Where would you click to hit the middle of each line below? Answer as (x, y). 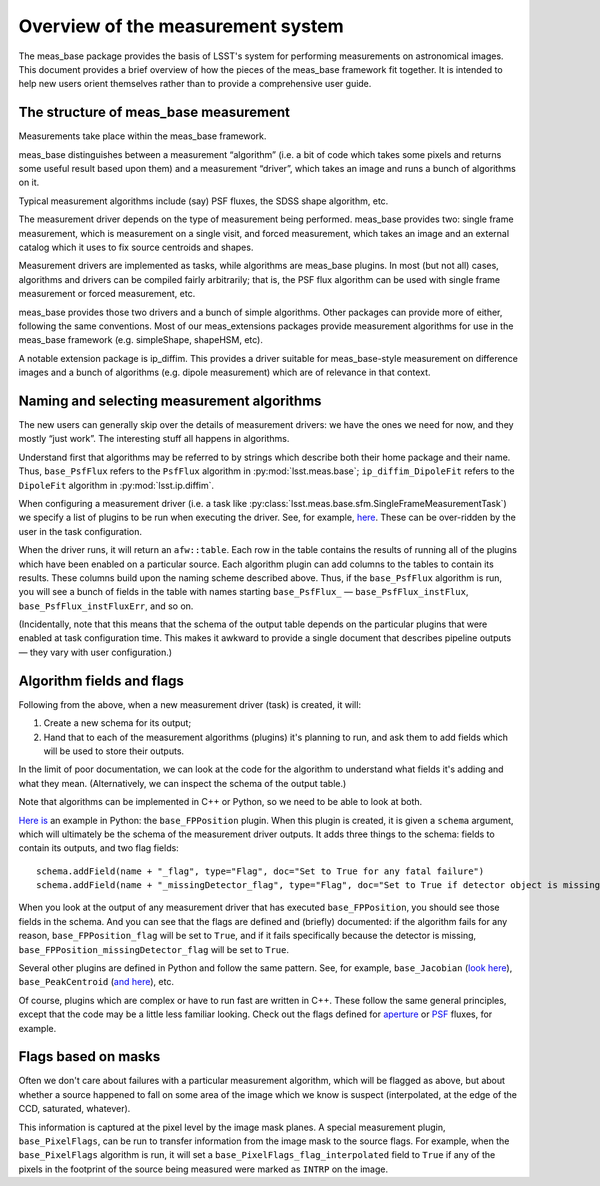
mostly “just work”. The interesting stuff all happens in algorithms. (154, 439)
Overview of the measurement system (181, 26)
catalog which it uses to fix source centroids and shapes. (136, 247)
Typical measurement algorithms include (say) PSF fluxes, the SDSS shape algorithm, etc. (203, 201)
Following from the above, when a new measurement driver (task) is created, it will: (190, 704)
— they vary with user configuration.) (95, 652)
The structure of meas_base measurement (154, 112)
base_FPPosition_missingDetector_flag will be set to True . (154, 949)
